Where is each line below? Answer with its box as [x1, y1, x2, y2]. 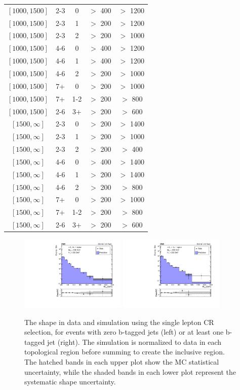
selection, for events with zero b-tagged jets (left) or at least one [24, 327, 224, 337]
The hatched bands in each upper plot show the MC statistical [24, 356, 219, 367]
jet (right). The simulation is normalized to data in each [47, 336, 222, 347]
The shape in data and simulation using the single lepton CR [24, 316, 214, 327]
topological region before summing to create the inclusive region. [24, 346, 225, 357]
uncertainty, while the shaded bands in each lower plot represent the [24, 366, 236, 377]
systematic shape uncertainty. [24, 376, 116, 387]
